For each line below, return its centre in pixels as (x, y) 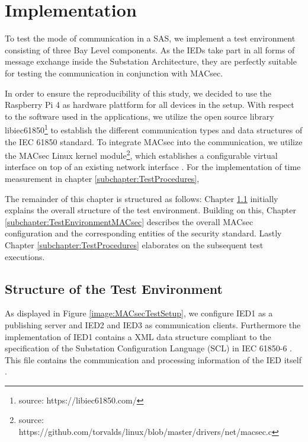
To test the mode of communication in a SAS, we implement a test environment (150, 38)
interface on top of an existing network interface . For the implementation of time (153, 167)
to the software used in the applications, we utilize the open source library (139, 116)
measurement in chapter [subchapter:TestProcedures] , (102, 178)
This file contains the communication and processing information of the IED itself (153, 359)
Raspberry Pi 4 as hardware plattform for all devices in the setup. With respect (150, 105)
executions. (25, 256)
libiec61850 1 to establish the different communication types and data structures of (154, 129)
